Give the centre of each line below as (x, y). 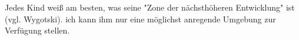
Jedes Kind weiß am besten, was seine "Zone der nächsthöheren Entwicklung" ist (150, 7)
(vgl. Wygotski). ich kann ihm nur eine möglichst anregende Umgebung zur (140, 19)
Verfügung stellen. (37, 30)
